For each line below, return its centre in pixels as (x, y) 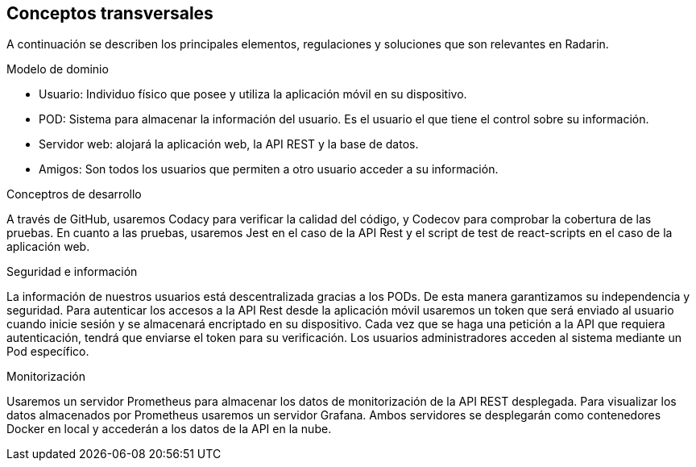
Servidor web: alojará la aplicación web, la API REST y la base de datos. (229, 144)
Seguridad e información (72, 272)
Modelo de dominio (58, 69)
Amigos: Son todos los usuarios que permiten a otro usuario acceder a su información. (269, 169)
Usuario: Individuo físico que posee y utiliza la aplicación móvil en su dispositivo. (253, 94)
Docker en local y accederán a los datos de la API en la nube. (169, 429)
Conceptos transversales (110, 13)
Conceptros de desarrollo (74, 194)
